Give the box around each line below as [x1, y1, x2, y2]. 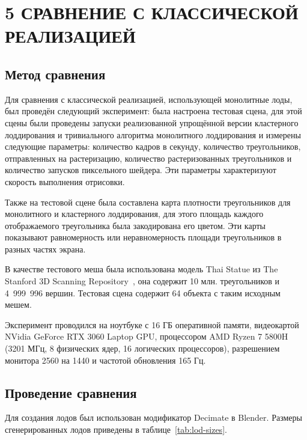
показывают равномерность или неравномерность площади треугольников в [5, 231, 282, 243]
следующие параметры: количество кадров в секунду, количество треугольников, [5, 140, 301, 153]
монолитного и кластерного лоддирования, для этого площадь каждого [5, 207, 264, 220]
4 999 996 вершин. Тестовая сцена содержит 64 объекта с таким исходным [5, 286, 281, 299]
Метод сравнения [5, 64, 106, 83]
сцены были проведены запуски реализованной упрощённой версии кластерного [5, 116, 299, 129]
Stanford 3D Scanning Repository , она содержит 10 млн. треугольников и [5, 275, 280, 287]
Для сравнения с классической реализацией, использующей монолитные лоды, [5, 93, 293, 105]
